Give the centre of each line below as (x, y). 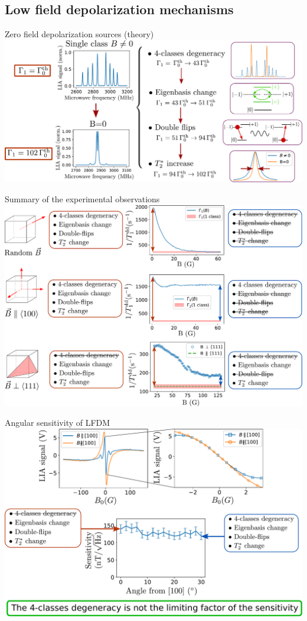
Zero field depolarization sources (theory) (79, 34)
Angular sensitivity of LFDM (58, 423)
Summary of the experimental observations (82, 199)
